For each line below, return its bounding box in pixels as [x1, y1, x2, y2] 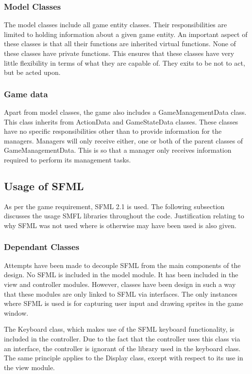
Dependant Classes [4, 241, 80, 253]
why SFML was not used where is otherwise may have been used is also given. [4, 220, 236, 230]
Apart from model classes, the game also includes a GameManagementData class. [4, 107, 247, 117]
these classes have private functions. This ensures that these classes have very [4, 48, 235, 58]
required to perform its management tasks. [4, 154, 131, 164]
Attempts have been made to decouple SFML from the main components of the [4, 260, 241, 270]
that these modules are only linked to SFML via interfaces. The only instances [4, 288, 237, 299]
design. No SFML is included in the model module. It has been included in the [4, 269, 238, 280]
